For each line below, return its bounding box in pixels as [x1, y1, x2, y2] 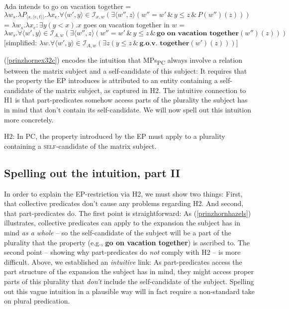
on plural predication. [4, 296, 70, 306]
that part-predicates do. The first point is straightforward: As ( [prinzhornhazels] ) [4, 207, 251, 218]
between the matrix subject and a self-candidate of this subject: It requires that [4, 65, 247, 76]
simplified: [5, 37, 37, 48]
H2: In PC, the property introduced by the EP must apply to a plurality [4, 131, 225, 141]
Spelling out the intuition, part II [4, 165, 180, 180]
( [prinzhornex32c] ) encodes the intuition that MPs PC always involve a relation [4, 54, 242, 66]
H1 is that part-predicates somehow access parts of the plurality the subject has [4, 95, 248, 105]
